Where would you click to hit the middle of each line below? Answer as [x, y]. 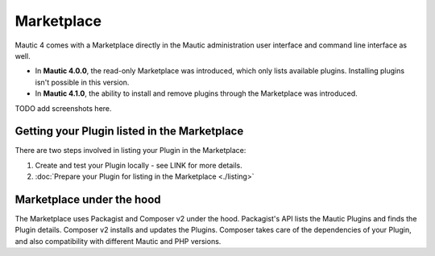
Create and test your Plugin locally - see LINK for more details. [139, 165]
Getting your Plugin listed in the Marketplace [129, 132]
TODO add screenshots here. [63, 108]
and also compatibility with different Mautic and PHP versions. [118, 241]
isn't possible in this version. [82, 82]
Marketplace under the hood [88, 200]
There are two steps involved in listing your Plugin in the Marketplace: [130, 151]
